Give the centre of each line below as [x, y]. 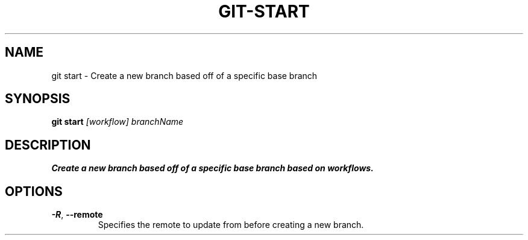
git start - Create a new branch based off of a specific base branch [184, 75]
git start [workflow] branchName [118, 122]
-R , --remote [77, 215]
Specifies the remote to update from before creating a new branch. [231, 225]
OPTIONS [34, 191]
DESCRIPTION [48, 145]
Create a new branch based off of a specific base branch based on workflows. [212, 168]
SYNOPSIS [38, 99]
